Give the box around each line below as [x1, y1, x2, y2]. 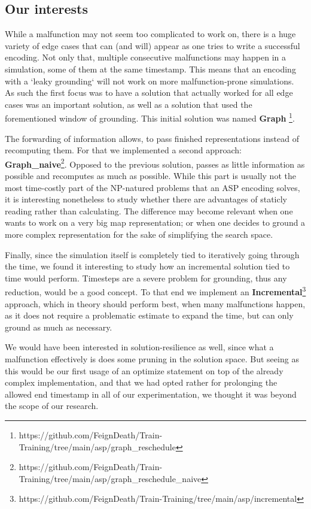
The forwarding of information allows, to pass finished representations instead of [5, 132, 299, 144]
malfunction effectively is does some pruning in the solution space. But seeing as [5, 353, 299, 365]
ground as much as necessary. [5, 320, 112, 333]
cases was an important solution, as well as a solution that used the [5, 98, 252, 110]
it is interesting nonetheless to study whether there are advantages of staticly [5, 193, 287, 205]
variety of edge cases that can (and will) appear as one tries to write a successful [5, 39, 300, 51]
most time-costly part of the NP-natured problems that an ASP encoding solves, [5, 181, 300, 193]
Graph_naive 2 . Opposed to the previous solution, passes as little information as [5, 156, 305, 170]
